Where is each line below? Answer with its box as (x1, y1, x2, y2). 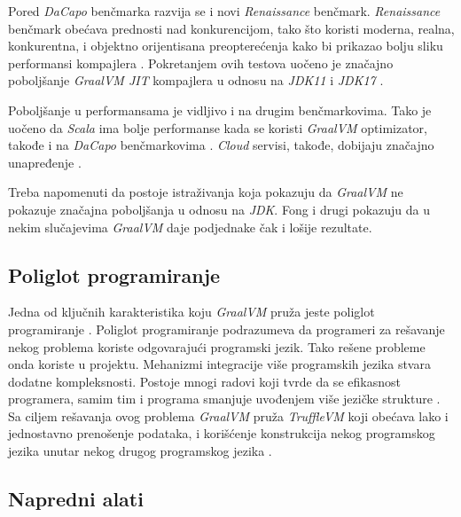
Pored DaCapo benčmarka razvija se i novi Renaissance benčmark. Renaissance (8, 2, 441, 20)
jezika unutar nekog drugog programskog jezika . (8, 442, 272, 460)
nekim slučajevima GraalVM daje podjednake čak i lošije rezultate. (8, 217, 372, 236)
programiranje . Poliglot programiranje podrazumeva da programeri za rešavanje (8, 319, 445, 338)
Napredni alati (8, 485, 144, 513)
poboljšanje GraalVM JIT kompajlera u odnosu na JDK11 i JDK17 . (8, 71, 384, 90)
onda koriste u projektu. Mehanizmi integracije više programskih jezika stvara (8, 355, 431, 373)
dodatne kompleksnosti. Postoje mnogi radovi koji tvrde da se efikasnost (8, 372, 401, 390)
